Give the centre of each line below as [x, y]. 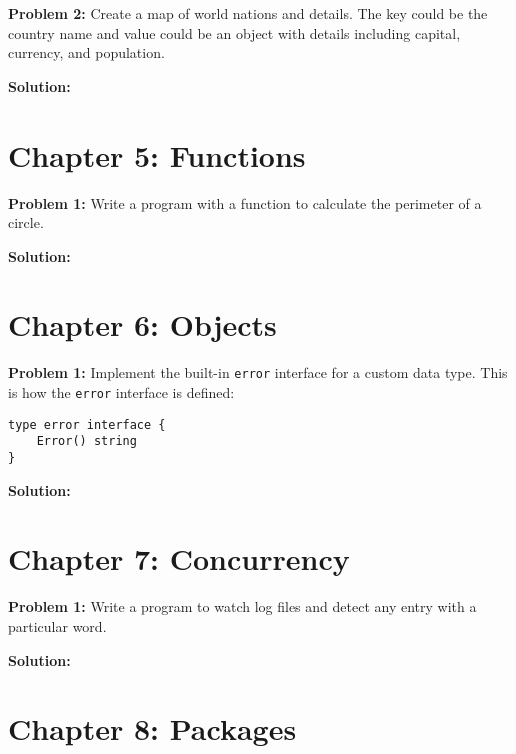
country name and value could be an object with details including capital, [234, 32]
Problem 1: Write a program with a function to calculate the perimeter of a [245, 202]
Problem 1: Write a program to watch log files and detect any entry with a [242, 606]
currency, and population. [86, 52]
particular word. [57, 626]
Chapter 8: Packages [152, 728]
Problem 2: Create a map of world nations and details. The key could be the [248, 13]
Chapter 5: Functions [157, 154]
